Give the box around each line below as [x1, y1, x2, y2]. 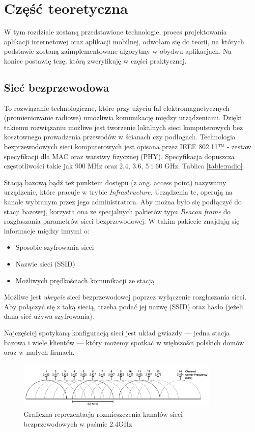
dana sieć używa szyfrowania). [4, 311, 94, 321]
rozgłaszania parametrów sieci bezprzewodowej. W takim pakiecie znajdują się [4, 216, 240, 226]
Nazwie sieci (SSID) [15, 259, 75, 269]
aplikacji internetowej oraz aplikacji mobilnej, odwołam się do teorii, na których [4, 36, 244, 46]
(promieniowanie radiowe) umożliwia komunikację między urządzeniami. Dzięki [4, 112, 242, 123]
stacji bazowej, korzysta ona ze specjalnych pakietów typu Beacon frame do [4, 206, 231, 216]
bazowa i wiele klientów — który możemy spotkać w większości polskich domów [4, 337, 244, 347]
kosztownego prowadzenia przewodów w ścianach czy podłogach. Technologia [4, 132, 236, 142]
